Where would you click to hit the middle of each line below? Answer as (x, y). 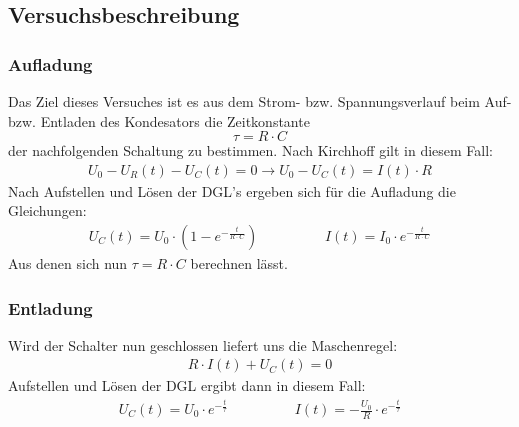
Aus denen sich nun (68, 263)
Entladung (50, 307)
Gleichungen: (47, 210)
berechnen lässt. (239, 263)
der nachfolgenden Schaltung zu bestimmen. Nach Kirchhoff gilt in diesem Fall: (250, 150)
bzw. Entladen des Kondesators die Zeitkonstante (159, 120)
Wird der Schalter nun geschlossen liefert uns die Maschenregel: (203, 344)
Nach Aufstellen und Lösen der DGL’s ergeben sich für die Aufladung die (232, 190)
